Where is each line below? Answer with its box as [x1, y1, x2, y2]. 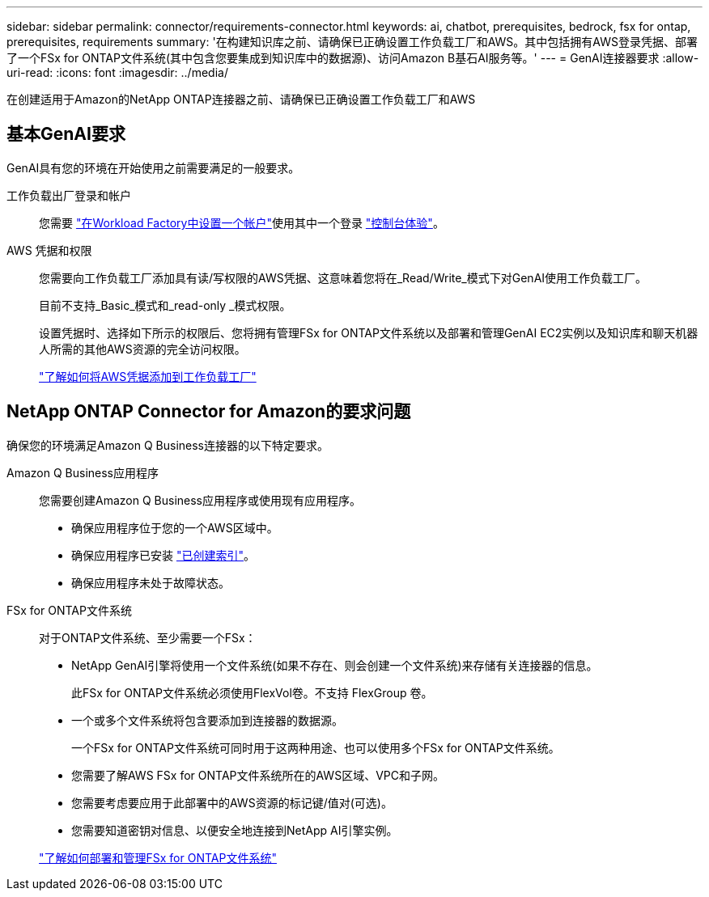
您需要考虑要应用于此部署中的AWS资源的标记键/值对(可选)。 [71, 795, 393, 810]
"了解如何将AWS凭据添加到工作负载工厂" [39, 369, 257, 383]
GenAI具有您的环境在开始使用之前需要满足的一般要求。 [6, 160, 300, 175]
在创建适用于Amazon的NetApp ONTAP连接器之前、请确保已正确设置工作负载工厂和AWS [6, 92, 476, 106]
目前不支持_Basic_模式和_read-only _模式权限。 [39, 298, 291, 312]
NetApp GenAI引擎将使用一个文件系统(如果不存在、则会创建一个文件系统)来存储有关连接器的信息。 [71, 658, 598, 672]
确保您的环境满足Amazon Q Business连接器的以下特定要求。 [6, 438, 329, 452]
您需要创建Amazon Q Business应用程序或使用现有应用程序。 [39, 493, 361, 507]
